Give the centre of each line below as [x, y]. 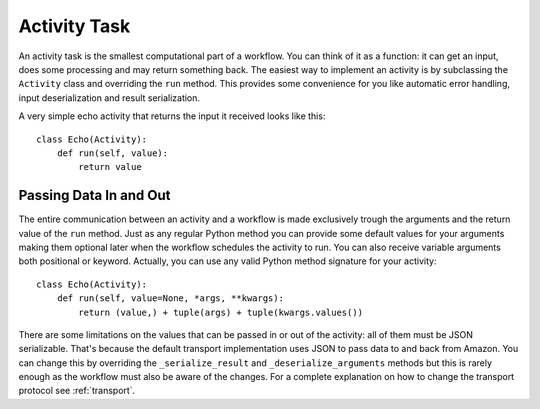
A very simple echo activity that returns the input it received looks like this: [172, 116]
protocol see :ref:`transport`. [77, 391]
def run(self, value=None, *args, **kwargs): [170, 298]
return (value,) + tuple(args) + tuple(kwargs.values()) [221, 312]
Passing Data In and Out [94, 195]
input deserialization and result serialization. [109, 97]
